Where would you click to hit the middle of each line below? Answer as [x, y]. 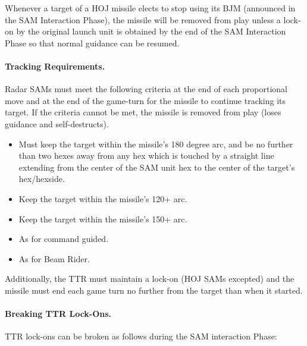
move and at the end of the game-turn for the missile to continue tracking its [145, 100]
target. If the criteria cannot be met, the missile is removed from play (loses [143, 112]
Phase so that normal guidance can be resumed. [92, 43]
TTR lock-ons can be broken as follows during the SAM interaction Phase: [141, 336]
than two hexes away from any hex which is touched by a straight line [146, 155]
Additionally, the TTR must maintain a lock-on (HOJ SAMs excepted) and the [150, 279]
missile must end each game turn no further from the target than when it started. [154, 290]
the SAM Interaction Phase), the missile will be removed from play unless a [143, 19]
